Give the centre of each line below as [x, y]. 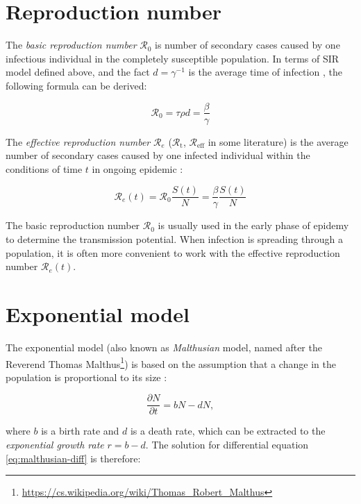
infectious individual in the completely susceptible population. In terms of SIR [173, 58]
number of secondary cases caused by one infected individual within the [158, 155]
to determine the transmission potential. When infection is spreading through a [174, 239]
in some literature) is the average [278, 141]
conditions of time [44, 168]
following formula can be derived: [76, 85]
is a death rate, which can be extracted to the [228, 431]
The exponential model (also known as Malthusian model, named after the [164, 347]
